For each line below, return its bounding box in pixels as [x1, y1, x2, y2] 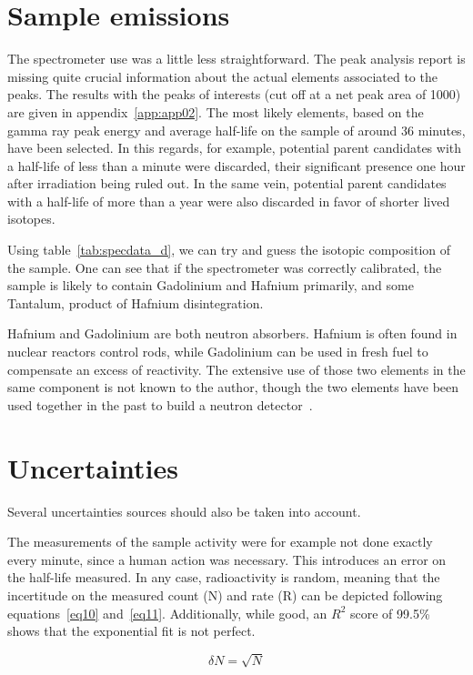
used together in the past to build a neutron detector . [7, 395, 313, 414]
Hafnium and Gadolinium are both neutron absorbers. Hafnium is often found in [7, 324, 458, 343]
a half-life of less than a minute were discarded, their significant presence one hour [7, 156, 466, 175]
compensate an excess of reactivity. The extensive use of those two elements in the [7, 359, 466, 378]
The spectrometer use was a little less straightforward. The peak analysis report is [7, 49, 466, 68]
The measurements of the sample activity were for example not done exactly [7, 532, 433, 551]
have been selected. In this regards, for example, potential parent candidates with [7, 138, 462, 157]
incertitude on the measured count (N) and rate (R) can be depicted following [7, 585, 443, 604]
